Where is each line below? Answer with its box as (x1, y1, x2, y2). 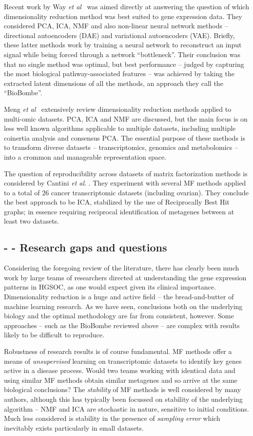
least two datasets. (4, 216, 59, 226)
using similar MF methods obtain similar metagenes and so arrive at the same (4, 374, 237, 385)
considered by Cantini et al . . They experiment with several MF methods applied (4, 178, 246, 188)
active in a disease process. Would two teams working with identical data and (4, 365, 235, 375)
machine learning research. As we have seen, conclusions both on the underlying (4, 301, 243, 311)
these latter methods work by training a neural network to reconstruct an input (4, 40, 242, 50)
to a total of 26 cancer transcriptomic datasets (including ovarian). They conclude (4, 187, 249, 197)
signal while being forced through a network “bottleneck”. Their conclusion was (4, 49, 240, 59)
